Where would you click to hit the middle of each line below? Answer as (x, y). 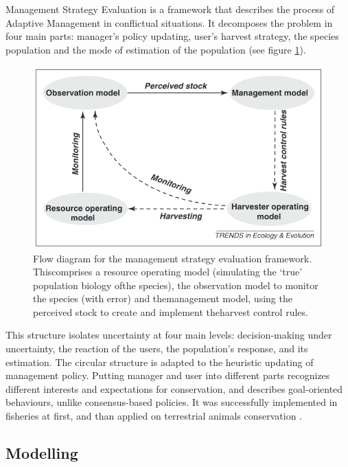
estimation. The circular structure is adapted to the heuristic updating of (160, 362)
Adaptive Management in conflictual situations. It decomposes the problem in (169, 22)
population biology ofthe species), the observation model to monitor (176, 285)
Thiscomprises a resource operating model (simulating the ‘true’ (168, 272)
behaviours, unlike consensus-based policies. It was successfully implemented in (172, 402)
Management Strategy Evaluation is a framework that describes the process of (170, 9)
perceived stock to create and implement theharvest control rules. (171, 311)
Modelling (42, 453)
